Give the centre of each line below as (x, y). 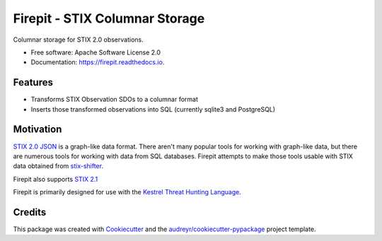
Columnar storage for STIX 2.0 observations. (79, 40)
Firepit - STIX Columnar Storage (109, 18)
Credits (30, 212)
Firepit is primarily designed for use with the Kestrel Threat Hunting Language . (127, 192)
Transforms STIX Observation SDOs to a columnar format (114, 100)
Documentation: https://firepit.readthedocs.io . (98, 62)
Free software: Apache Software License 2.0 (96, 52)
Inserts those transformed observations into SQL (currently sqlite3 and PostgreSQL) (153, 109)
